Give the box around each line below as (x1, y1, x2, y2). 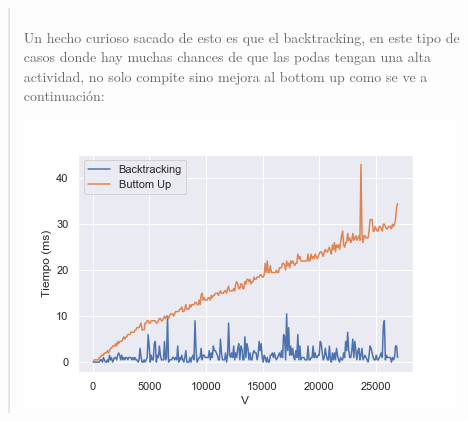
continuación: (23, 85, 105, 106)
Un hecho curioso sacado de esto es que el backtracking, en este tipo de (23, 26, 460, 47)
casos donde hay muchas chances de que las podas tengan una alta (23, 46, 431, 67)
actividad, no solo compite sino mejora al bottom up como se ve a (23, 65, 428, 86)
